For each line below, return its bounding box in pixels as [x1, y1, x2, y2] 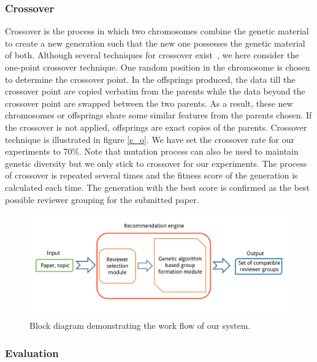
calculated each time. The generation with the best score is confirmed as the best [5, 180, 310, 193]
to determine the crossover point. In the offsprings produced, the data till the [5, 72, 296, 85]
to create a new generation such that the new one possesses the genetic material [5, 36, 305, 49]
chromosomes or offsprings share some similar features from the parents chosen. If [5, 109, 312, 121]
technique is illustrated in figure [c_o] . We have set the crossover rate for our [5, 133, 294, 145]
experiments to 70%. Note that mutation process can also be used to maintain [5, 145, 299, 158]
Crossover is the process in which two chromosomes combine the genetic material [5, 25, 309, 37]
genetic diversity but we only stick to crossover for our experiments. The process [5, 156, 307, 169]
